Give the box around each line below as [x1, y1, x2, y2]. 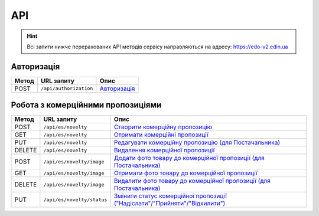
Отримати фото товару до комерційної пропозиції [113, 169, 258, 177]
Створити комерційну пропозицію [113, 123, 213, 131]
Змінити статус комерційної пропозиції [113, 192, 227, 200]
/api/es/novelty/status [43, 197, 108, 203]
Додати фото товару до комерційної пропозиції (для [113, 154, 265, 162]
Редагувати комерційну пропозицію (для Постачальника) [113, 139, 281, 147]
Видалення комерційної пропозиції [113, 146, 215, 155]
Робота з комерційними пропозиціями [11, 100, 162, 110]
